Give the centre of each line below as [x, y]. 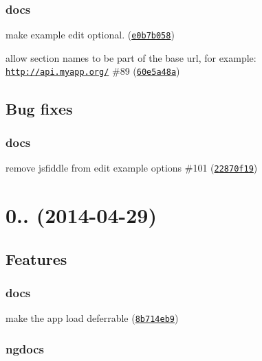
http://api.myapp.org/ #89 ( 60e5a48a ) [93, 71]
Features [36, 258]
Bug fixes [39, 108]
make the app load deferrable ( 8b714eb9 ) [92, 318]
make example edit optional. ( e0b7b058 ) [90, 35]
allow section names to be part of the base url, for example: [131, 57]
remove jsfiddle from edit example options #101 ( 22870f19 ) [132, 168]
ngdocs [25, 348]
